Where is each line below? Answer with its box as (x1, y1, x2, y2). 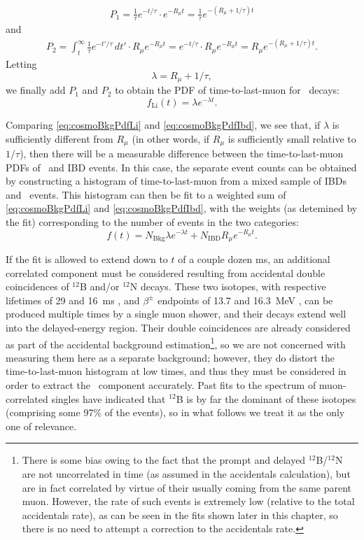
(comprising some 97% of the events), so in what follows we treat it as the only (6, 405, 345, 420)
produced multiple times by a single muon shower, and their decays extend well (6, 306, 346, 321)
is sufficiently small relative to (227, 131, 356, 145)
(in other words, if (132, 131, 210, 145)
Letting (6, 57, 37, 71)
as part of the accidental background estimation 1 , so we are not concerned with (6, 334, 346, 351)
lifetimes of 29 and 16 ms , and (6, 292, 140, 307)
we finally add (6, 83, 66, 97)
